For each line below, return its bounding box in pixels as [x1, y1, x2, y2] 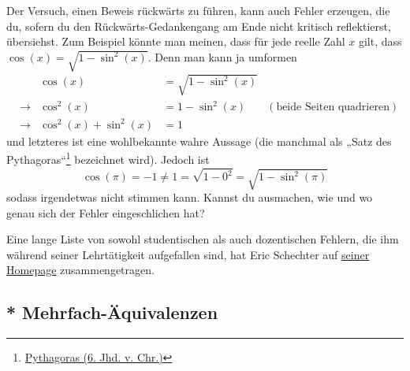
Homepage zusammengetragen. [6, 262, 155, 278]
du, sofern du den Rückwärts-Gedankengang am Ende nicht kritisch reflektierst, [6, 17, 391, 34]
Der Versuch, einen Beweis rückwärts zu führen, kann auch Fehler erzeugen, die [6, 2, 390, 18]
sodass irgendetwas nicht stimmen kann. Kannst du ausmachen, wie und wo [6, 189, 373, 206]
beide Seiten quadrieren [276, 102, 389, 113]
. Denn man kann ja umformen [147, 48, 297, 65]
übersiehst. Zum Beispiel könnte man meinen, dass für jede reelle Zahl [6, 33, 345, 50]
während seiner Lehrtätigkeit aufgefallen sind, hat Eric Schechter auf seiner [6, 246, 370, 262]
